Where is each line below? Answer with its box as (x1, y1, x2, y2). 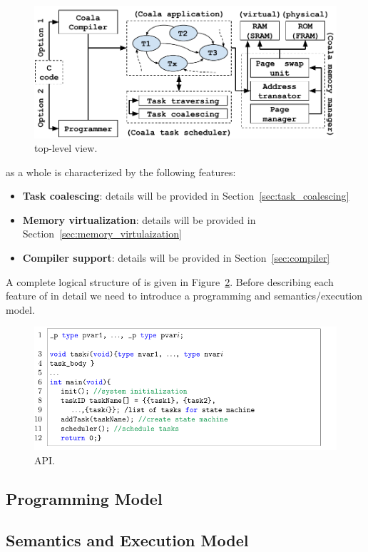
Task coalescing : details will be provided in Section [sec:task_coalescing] (22, 188, 349, 203)
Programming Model (6, 487, 163, 509)
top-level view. (34, 140, 98, 155)
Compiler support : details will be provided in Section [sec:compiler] (22, 250, 330, 265)
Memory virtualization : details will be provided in (22, 212, 256, 227)
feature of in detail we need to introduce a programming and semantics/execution (6, 288, 363, 303)
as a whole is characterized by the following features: (6, 164, 236, 179)
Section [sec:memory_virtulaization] (22, 226, 182, 241)
